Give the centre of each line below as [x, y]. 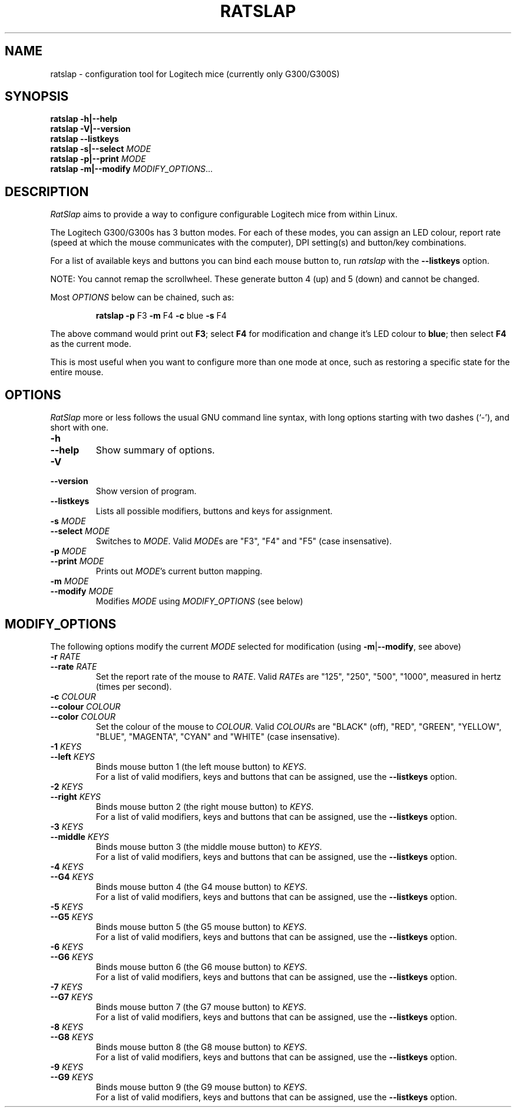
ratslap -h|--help [84, 119]
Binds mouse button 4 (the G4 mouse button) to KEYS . [202, 886]
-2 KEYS [67, 786]
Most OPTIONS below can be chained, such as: [142, 297]
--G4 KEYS [72, 876]
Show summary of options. [155, 450]
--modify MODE [82, 591]
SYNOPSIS [37, 97]
